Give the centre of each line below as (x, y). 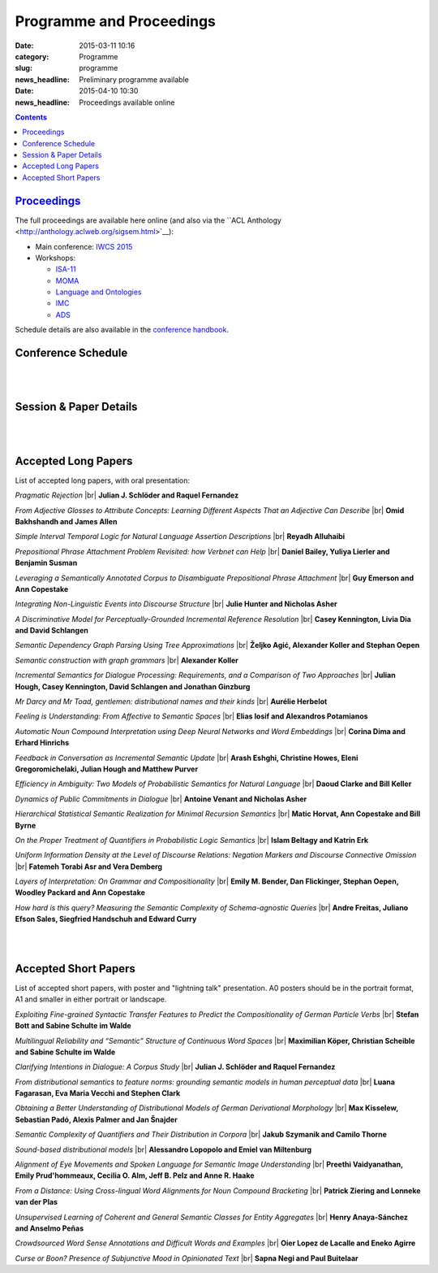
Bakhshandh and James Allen (66, 521)
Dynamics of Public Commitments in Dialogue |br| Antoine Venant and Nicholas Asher (161, 799)
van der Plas (36, 1202)
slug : (24, 68)
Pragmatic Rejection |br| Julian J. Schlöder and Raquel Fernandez (127, 495)
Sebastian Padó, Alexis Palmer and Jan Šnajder (96, 1119)
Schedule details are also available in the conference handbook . (122, 330)
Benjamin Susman (46, 563)
